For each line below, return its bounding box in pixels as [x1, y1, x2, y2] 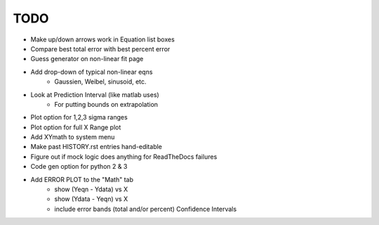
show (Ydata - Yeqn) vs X [54, 195, 128, 203]
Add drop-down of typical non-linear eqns [30, 67, 153, 76]
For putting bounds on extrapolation [54, 100, 158, 108]
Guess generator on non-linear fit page [30, 55, 144, 63]
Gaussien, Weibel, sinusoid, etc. [54, 77, 147, 86]
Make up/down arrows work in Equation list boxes [30, 35, 175, 44]
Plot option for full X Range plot [30, 123, 121, 131]
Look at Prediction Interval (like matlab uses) [30, 90, 159, 98]
